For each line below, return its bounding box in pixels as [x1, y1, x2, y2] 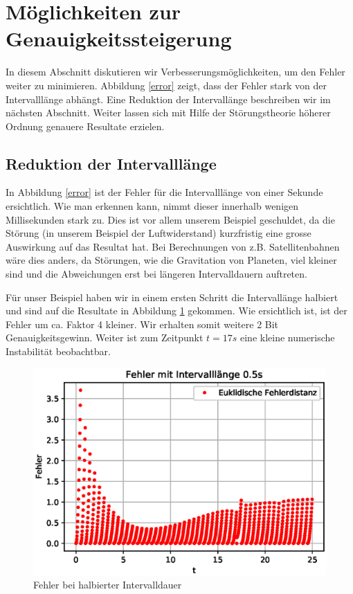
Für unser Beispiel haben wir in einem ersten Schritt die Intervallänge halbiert [6, 289, 338, 304]
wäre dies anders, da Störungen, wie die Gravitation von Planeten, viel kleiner [6, 253, 337, 267]
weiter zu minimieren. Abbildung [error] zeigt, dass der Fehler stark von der [6, 78, 327, 92]
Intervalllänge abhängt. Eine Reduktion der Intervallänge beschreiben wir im [6, 91, 331, 106]
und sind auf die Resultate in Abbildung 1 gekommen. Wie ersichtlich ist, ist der [6, 303, 347, 318]
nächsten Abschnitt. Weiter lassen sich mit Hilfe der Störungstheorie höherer [6, 105, 331, 120]
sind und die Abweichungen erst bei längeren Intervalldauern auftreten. [6, 267, 307, 281]
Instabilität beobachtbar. [6, 344, 111, 359]
